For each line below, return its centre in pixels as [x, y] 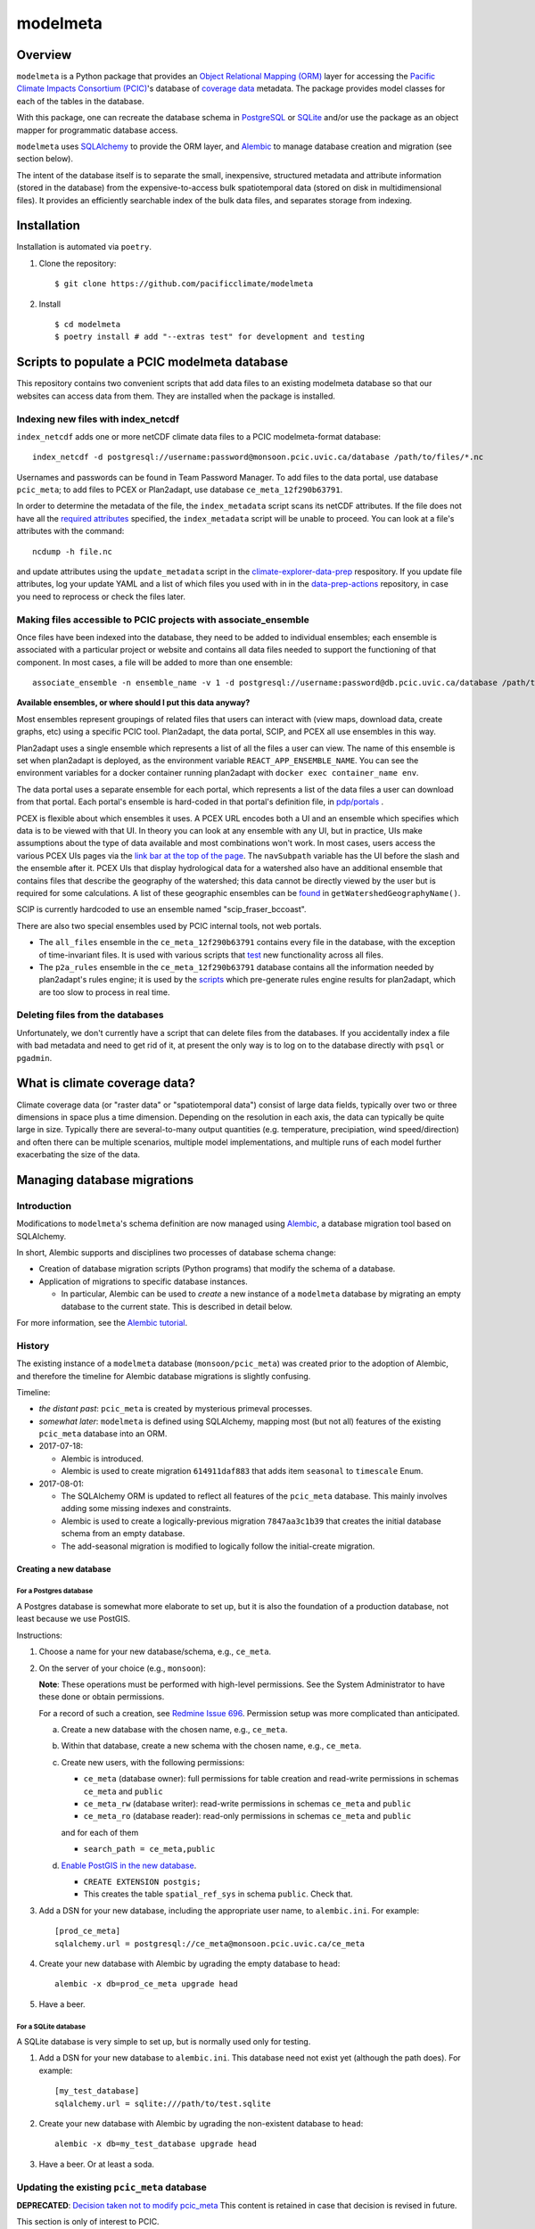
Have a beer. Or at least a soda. [97, 2164]
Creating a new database [64, 1568]
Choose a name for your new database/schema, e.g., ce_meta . [155, 1652]
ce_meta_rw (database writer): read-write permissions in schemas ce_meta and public [247, 1804]
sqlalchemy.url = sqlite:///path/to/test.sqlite [163, 2103]
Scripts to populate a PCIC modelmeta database [152, 362]
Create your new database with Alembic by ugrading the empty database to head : [189, 1963]
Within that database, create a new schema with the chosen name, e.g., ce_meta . [211, 1746]
